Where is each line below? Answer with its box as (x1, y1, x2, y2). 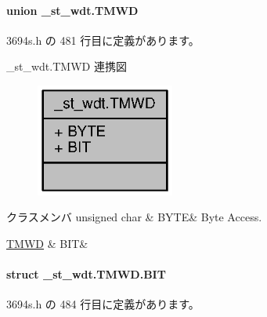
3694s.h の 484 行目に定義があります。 (6, 296, 200, 312)
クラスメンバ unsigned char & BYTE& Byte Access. (6, 209, 262, 225)
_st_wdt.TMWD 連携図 (6, 58, 127, 75)
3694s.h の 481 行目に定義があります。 (6, 31, 200, 48)
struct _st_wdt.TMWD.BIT (6, 266, 166, 282)
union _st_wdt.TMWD (6, 2, 139, 18)
